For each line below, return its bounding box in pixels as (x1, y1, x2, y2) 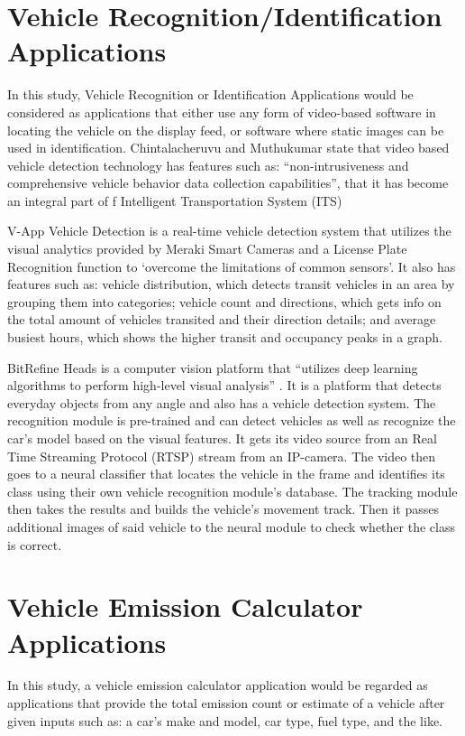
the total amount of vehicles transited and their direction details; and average (7, 310, 436, 329)
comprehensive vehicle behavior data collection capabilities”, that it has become (7, 173, 449, 192)
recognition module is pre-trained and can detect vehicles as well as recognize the (7, 411, 456, 430)
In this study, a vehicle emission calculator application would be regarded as (7, 675, 428, 694)
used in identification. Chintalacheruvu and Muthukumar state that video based (7, 138, 450, 157)
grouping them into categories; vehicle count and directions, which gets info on (7, 292, 442, 311)
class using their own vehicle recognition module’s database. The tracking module (7, 481, 458, 500)
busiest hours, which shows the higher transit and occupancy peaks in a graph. (7, 328, 442, 347)
